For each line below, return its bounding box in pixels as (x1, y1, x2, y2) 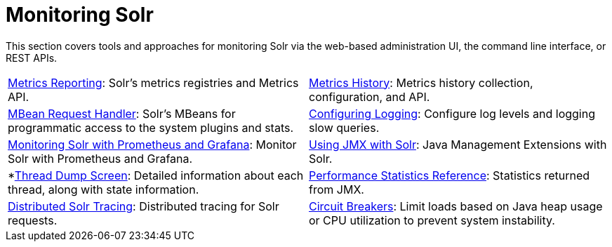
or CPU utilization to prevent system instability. (309, 213, 555, 227)
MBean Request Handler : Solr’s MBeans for (8, 106, 236, 121)
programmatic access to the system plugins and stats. (8, 120, 294, 135)
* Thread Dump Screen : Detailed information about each (8, 168, 304, 182)
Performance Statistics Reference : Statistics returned (309, 168, 590, 182)
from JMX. (309, 182, 364, 196)
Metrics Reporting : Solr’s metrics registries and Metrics (8, 75, 299, 90)
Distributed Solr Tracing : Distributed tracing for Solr (8, 199, 279, 213)
